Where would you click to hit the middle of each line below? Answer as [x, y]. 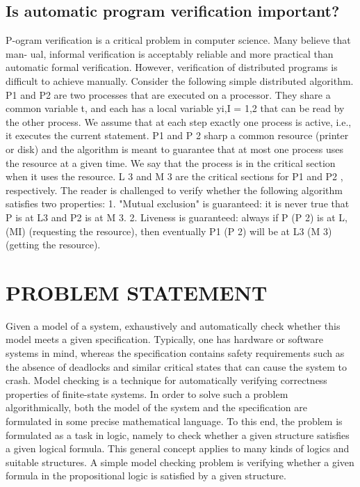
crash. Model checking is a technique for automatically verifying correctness [166, 380]
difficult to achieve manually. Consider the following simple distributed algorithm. [180, 80]
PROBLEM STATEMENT [137, 292]
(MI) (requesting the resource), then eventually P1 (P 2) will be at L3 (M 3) [169, 231]
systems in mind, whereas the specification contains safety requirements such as [175, 353]
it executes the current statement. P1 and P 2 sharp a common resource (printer [177, 135]
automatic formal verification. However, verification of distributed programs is [172, 67]
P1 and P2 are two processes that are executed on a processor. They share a [168, 94]
